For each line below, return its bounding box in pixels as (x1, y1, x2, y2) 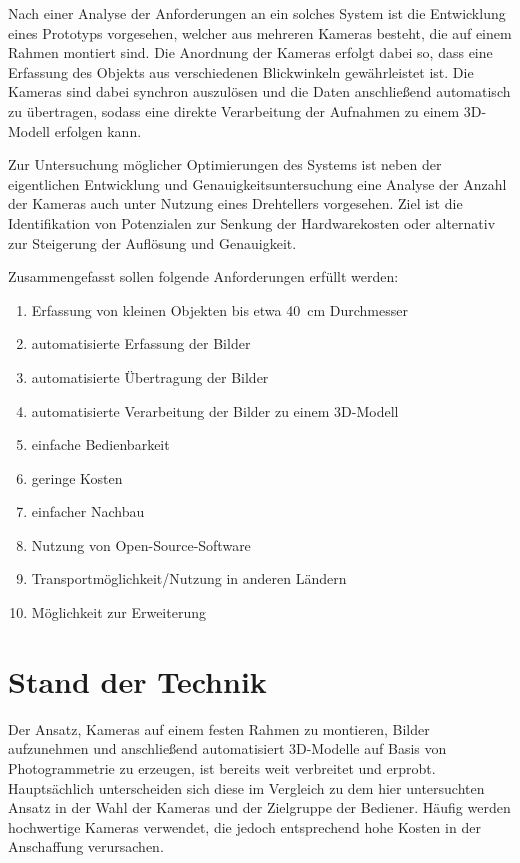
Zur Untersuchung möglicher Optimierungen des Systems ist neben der (8, 154, 442, 175)
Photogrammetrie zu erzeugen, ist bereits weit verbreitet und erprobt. (8, 757, 436, 778)
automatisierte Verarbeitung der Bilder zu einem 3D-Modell (31, 400, 399, 421)
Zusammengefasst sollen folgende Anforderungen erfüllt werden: (8, 266, 399, 287)
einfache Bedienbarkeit (31, 434, 170, 455)
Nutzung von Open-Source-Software (31, 534, 251, 555)
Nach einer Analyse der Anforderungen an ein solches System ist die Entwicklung (8, 3, 506, 23)
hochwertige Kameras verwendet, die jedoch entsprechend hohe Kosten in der (8, 816, 481, 837)
